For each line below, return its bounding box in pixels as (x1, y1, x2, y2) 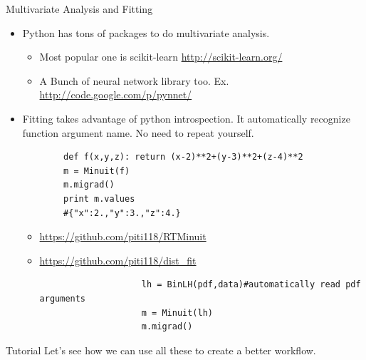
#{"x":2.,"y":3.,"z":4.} (63, 207, 181, 218)
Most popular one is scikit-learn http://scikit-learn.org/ (39, 49, 283, 64)
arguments (39, 293, 86, 304)
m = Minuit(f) (63, 165, 130, 176)
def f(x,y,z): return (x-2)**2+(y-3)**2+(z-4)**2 (63, 152, 303, 163)
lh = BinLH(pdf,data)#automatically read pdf (141, 279, 361, 290)
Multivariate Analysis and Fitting (6, 1, 153, 16)
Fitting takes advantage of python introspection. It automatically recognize (22, 110, 350, 125)
